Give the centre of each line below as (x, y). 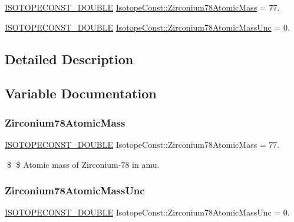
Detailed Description (69, 59)
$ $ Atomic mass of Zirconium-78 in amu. (83, 164)
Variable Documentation (81, 93)
